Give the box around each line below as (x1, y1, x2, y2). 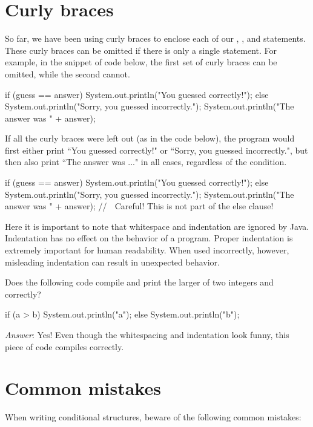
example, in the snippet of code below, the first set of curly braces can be (5, 56, 277, 68)
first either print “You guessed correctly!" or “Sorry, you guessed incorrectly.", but (5, 143, 308, 156)
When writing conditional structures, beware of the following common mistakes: (5, 411, 301, 423)
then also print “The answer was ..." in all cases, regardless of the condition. (5, 155, 287, 168)
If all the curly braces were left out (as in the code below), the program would (5, 132, 295, 145)
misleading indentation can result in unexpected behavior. (5, 255, 220, 268)
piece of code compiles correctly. (5, 340, 124, 353)
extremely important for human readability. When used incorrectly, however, (5, 244, 289, 256)
